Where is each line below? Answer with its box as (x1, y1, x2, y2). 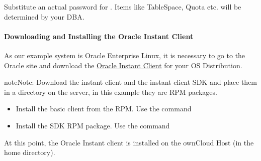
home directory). (4, 147, 55, 157)
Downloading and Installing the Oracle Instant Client (4, 31, 194, 41)
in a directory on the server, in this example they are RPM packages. (4, 86, 217, 97)
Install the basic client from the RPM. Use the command (16, 103, 192, 114)
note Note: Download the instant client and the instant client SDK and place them (4, 77, 257, 87)
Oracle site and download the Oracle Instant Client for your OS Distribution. (4, 60, 242, 70)
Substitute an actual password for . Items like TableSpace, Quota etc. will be (4, 2, 241, 12)
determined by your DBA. (4, 11, 84, 22)
